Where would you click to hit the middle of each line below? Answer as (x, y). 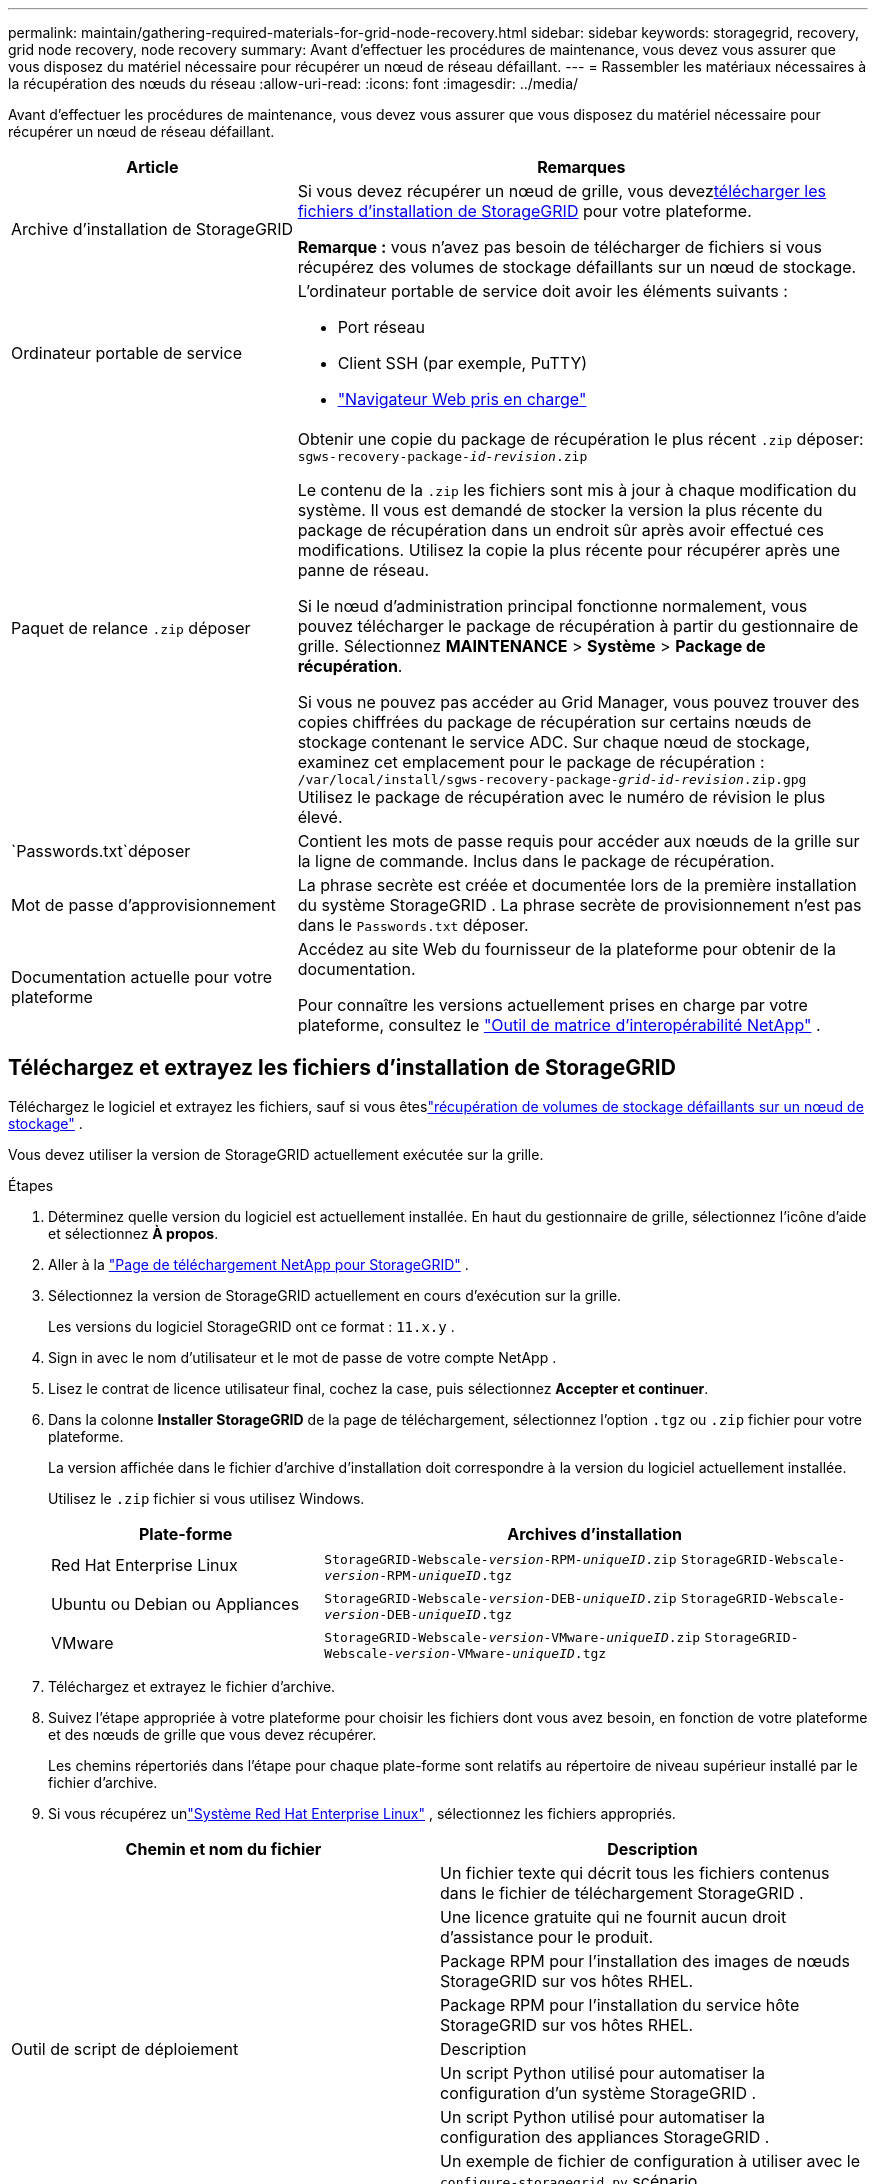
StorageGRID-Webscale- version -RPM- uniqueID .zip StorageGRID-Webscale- (585, 1559)
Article (152, 167)
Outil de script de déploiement (125, 2048)
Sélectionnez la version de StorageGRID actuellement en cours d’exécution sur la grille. (335, 1295)
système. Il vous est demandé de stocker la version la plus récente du (560, 510)
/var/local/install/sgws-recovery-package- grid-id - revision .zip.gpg (552, 779)
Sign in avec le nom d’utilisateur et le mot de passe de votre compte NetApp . (302, 1357)
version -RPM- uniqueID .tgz (418, 1575)
